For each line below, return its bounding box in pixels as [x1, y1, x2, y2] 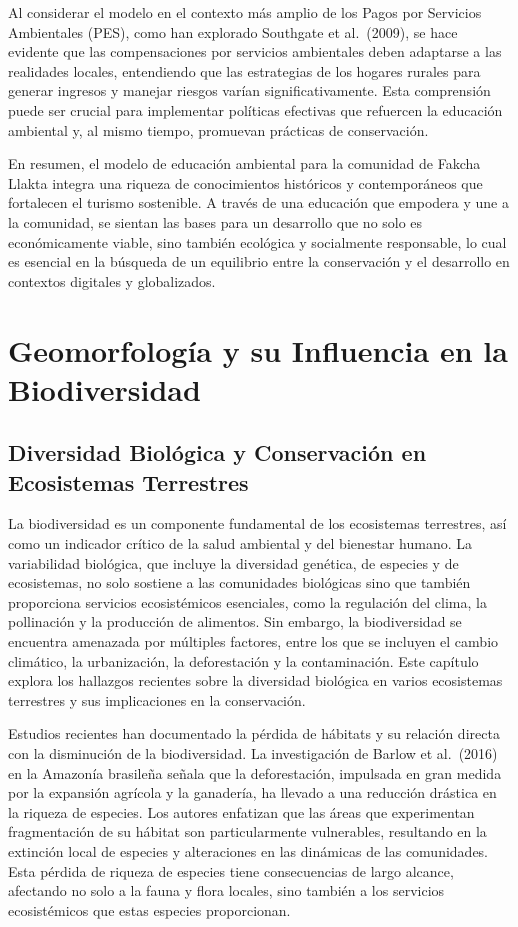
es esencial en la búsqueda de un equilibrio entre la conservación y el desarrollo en [8, 251, 510, 272]
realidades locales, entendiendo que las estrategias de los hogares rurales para [8, 60, 481, 81]
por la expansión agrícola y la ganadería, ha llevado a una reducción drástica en [8, 782, 497, 803]
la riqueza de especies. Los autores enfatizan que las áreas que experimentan [8, 801, 475, 822]
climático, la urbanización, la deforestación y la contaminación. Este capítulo [8, 650, 479, 671]
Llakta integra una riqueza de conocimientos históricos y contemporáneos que [8, 172, 483, 193]
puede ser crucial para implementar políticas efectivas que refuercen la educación [8, 99, 503, 120]
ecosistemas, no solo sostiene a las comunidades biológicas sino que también [8, 572, 471, 593]
